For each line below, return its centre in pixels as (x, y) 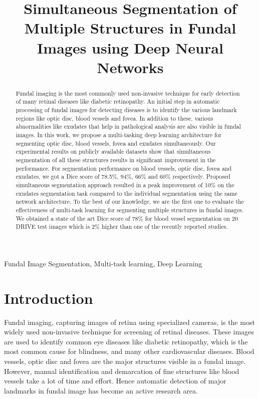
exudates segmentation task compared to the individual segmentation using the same (126, 193)
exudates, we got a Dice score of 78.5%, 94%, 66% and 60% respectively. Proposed (123, 176)
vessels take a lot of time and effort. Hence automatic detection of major (115, 381)
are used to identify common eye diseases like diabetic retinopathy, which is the (126, 341)
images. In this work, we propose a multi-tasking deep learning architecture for (119, 135)
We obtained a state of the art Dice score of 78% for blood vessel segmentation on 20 (127, 218)
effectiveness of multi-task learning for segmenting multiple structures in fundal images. (130, 210)
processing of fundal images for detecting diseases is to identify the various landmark (126, 110)
